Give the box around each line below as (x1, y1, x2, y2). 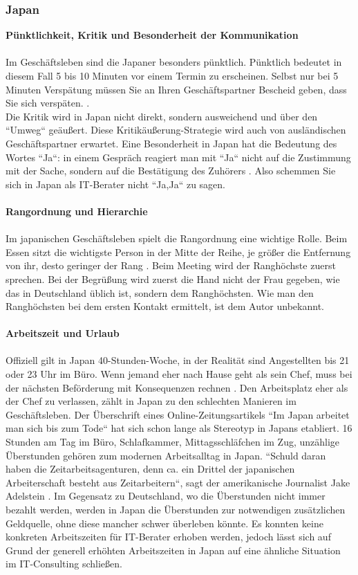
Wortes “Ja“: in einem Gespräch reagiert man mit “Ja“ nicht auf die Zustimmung (6, 149, 351, 164)
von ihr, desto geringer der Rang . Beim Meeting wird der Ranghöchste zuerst (6, 258, 336, 273)
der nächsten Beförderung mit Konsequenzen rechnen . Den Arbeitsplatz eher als (6, 380, 348, 394)
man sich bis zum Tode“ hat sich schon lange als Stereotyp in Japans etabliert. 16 (6, 421, 352, 435)
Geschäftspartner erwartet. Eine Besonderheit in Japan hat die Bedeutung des (6, 136, 337, 150)
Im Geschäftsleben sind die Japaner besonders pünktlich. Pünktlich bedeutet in (6, 55, 342, 69)
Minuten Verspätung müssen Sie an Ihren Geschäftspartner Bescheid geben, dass (6, 82, 347, 96)
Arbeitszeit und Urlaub (6, 326, 120, 340)
